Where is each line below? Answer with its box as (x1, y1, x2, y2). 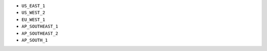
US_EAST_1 (21, 3, 45, 8)
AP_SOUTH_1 (21, 37, 48, 43)
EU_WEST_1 (21, 17, 45, 22)
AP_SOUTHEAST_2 (21, 30, 59, 36)
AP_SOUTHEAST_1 (21, 24, 59, 29)
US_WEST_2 (21, 10, 45, 16)
